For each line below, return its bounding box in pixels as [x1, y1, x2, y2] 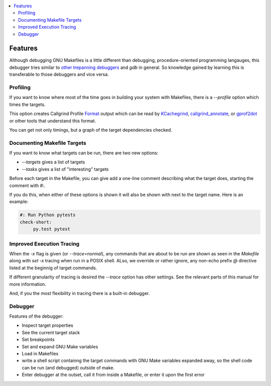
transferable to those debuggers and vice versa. [9, 71, 109, 77]
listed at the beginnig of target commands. [9, 264, 97, 271]
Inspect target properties [22, 322, 74, 329]
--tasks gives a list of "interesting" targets [22, 166, 109, 172]
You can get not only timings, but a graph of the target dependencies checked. [9, 127, 173, 133]
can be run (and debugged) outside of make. [22, 364, 115, 370]
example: [9, 199, 29, 205]
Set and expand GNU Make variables [22, 343, 98, 349]
